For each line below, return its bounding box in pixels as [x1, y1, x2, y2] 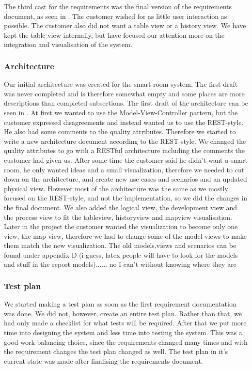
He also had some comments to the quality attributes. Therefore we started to [4, 126, 236, 137]
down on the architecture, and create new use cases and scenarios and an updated [4, 174, 247, 184]
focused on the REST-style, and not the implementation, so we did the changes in [4, 193, 247, 203]
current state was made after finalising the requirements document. [4, 355, 203, 366]
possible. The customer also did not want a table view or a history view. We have [4, 20, 246, 31]
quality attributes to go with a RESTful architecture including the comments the [4, 145, 245, 155]
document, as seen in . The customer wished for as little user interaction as [4, 11, 227, 21]
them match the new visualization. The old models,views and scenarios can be [4, 240, 236, 250]
